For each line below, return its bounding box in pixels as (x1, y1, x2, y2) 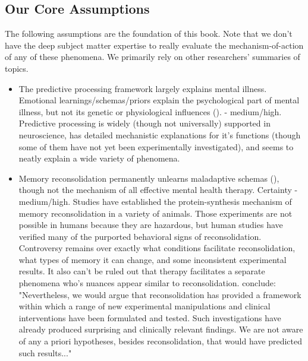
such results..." (18, 346, 72, 359)
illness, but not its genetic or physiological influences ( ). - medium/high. (18, 105, 282, 118)
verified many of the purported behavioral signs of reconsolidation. (18, 230, 262, 242)
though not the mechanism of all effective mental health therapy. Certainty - (18, 183, 298, 196)
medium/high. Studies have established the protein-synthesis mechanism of (18, 195, 292, 207)
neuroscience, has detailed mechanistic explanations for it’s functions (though (18, 128, 301, 141)
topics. (5, 62, 29, 74)
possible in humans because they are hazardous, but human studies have (18, 218, 283, 231)
